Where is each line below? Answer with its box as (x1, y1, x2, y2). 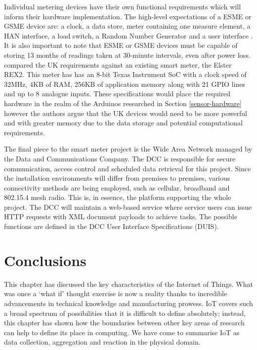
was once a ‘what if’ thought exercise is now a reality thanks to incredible (4, 288, 227, 299)
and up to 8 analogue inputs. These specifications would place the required (4, 88, 231, 99)
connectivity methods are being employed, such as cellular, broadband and (4, 182, 230, 193)
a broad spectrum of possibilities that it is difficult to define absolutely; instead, (4, 308, 246, 318)
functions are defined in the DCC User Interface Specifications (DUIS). (4, 221, 219, 232)
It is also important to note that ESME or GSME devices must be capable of (4, 40, 238, 50)
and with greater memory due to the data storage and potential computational (4, 117, 243, 128)
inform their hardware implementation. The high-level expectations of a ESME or (4, 11, 252, 21)
